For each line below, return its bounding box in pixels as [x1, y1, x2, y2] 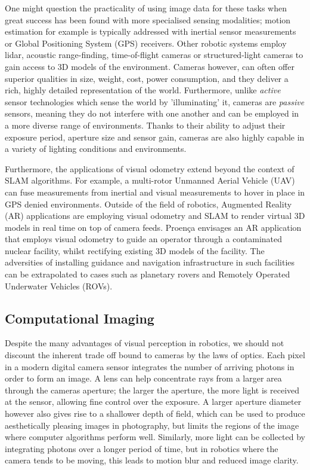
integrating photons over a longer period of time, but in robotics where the [5, 442, 278, 454]
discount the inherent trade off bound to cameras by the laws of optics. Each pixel [5, 349, 305, 361]
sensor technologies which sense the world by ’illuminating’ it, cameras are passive [5, 95, 305, 108]
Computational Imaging [5, 309, 154, 327]
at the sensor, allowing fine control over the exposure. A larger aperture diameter [5, 395, 302, 408]
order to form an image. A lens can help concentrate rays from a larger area [5, 372, 282, 384]
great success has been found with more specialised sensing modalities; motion [5, 13, 291, 26]
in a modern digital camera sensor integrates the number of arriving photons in [5, 360, 294, 373]
